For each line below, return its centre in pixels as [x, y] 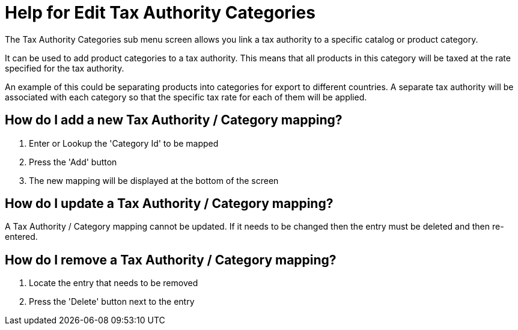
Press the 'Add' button [73, 162]
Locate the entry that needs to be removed [114, 283]
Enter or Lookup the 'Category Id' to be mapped [124, 143]
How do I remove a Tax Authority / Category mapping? [171, 260]
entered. [21, 237]
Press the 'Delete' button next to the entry [112, 302]
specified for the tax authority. [65, 68]
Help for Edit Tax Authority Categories [160, 13]
